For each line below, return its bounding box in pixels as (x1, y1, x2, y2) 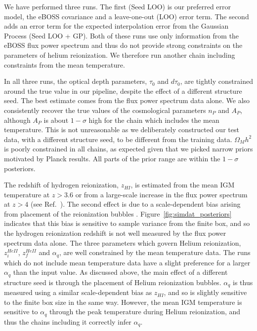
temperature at (4, 189, 50, 199)
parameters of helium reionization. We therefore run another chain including (4, 49, 235, 60)
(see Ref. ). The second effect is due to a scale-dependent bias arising (30, 199, 241, 209)
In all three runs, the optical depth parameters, (4, 76, 147, 86)
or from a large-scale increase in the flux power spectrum (75, 189, 248, 199)
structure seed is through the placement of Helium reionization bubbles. (4, 277, 221, 287)
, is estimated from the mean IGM (130, 180, 235, 190)
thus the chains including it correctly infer (4, 316, 131, 327)
